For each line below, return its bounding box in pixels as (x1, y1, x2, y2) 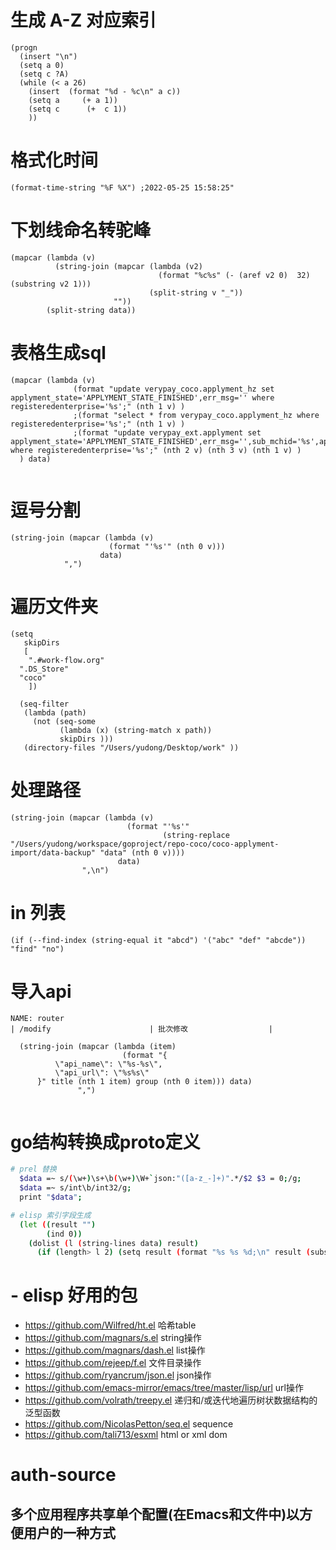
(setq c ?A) (19, 69, 70, 79)
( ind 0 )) (46, 1229, 83, 1239)
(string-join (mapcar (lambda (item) (19, 1042, 177, 1052)
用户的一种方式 (23, 1524, 116, 1541)
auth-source (10, 1464, 117, 1486)
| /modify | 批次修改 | (10, 1024, 273, 1035)
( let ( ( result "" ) (19, 1219, 97, 1230)
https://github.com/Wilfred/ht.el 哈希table (24, 1319, 197, 1331)
